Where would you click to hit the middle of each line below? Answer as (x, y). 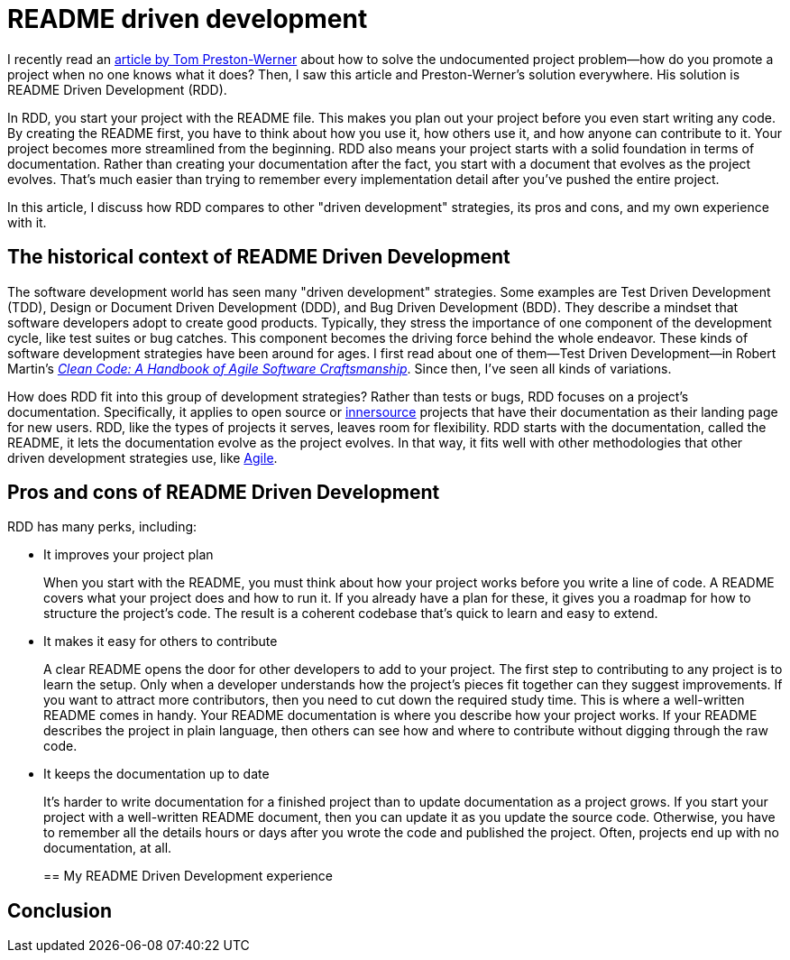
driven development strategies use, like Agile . (142, 457)
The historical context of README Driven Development (259, 257)
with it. (27, 222)
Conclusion (60, 910)
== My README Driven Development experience (188, 876)
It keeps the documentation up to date (156, 774)
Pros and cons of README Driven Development (224, 493)
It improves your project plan (129, 555)
